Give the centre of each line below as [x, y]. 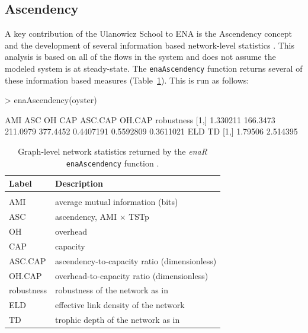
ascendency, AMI [86, 217]
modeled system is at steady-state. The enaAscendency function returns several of [154, 68]
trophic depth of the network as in [118, 320]
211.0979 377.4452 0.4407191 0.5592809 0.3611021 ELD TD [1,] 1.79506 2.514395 [151, 131]
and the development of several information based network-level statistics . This [150, 45]
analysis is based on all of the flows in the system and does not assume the [140, 57]
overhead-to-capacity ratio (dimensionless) [132, 275]
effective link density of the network [120, 305]
